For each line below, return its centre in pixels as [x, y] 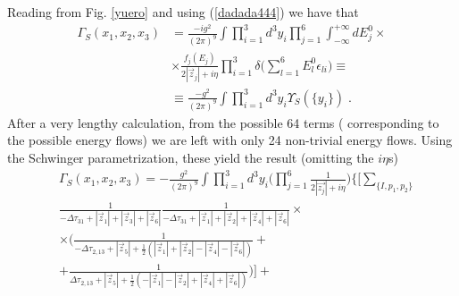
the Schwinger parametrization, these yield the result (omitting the [191, 157]
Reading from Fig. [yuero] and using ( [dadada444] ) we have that [183, 12]
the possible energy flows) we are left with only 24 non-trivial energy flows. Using [230, 140]
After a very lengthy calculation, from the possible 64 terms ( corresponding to [223, 122]
